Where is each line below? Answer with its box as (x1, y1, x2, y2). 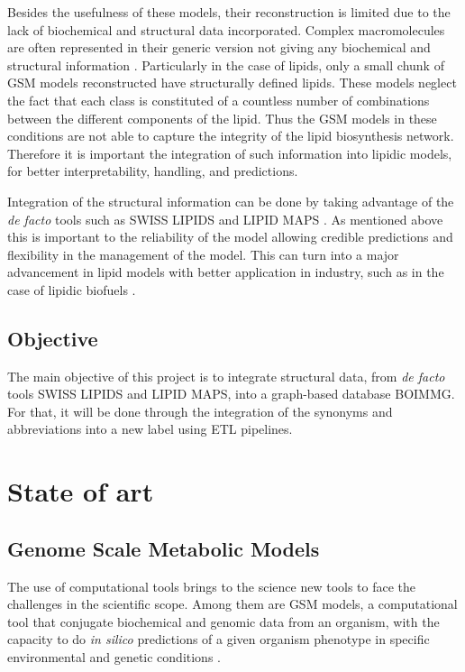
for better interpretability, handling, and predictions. (7, 161, 298, 180)
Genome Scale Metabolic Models (7, 534, 320, 562)
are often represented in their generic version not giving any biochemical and (7, 38, 431, 57)
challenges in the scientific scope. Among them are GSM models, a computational (7, 594, 458, 613)
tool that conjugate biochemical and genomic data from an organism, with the (7, 612, 440, 631)
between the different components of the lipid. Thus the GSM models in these (7, 108, 437, 127)
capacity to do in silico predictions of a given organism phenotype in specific (7, 630, 430, 649)
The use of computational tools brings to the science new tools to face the (7, 576, 416, 595)
